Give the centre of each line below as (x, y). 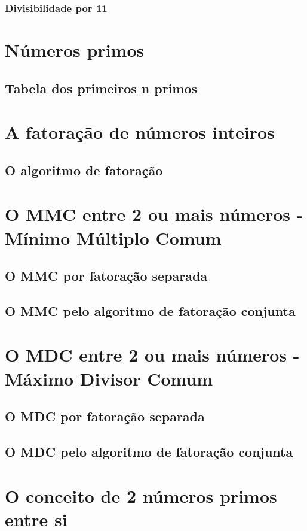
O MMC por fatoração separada (106, 276)
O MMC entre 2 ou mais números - (154, 214)
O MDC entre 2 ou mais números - (152, 355)
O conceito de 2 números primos (141, 495)
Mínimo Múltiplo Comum (113, 237)
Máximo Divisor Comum (109, 378)
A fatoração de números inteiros (140, 132)
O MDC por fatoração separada (105, 416)
